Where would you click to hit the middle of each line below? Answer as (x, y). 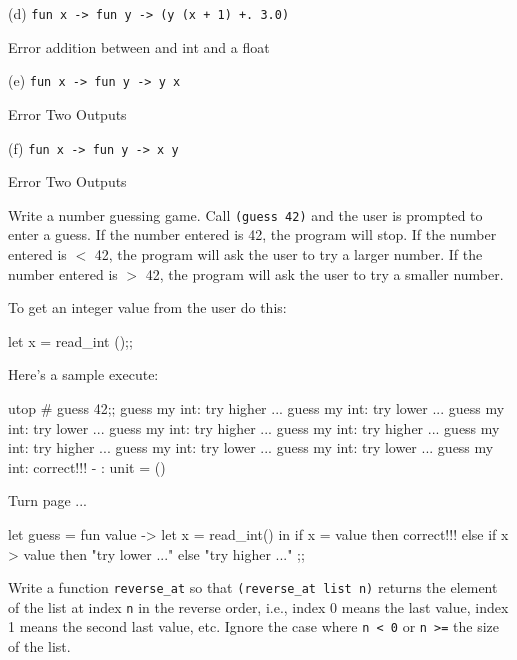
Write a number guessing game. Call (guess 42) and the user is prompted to (245, 214)
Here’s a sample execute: (83, 374)
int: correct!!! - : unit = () (87, 466)
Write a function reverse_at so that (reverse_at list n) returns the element (253, 587)
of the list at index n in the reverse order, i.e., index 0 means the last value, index (258, 606)
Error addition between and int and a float (139, 46)
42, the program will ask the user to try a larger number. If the (288, 254)
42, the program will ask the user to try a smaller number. (324, 273)
